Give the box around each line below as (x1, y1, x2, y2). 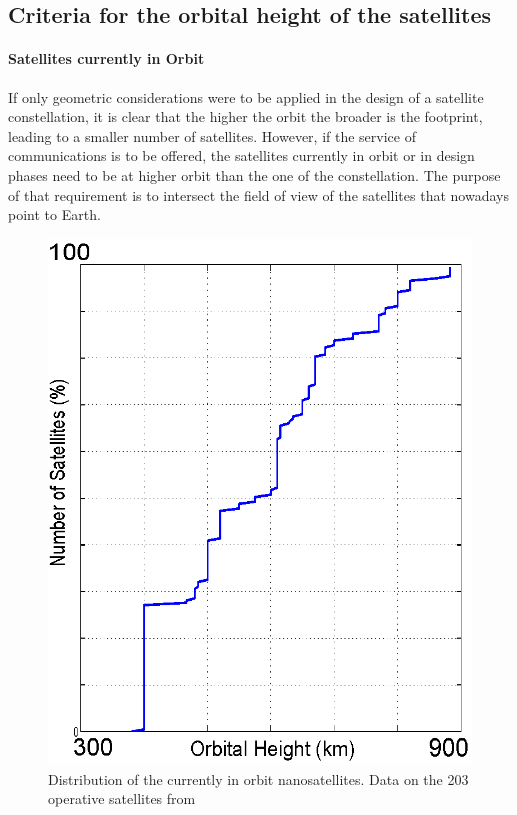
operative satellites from (48, 788, 196, 809)
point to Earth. (8, 204, 101, 225)
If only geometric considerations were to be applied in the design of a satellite (8, 86, 484, 107)
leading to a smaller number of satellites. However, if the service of (8, 125, 416, 146)
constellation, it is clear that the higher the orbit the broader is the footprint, (8, 106, 483, 127)
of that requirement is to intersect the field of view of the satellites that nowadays (8, 184, 509, 205)
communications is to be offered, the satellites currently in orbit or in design (8, 145, 475, 166)
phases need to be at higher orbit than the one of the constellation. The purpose (8, 164, 501, 185)
